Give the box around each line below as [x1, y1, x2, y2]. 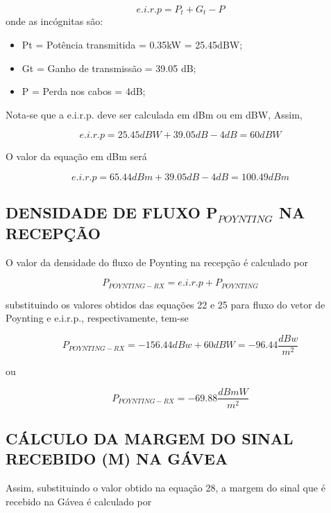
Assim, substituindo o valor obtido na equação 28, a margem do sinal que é [6, 480, 325, 495]
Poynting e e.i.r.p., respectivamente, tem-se [6, 311, 189, 325]
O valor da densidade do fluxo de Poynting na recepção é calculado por [6, 254, 308, 269]
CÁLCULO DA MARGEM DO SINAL [6, 427, 294, 449]
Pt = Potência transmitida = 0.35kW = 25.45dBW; [22, 37, 243, 52]
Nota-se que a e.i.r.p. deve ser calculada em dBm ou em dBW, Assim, [6, 107, 303, 121]
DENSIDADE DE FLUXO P [6, 202, 218, 223]
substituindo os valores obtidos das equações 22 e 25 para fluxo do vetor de [6, 297, 325, 311]
